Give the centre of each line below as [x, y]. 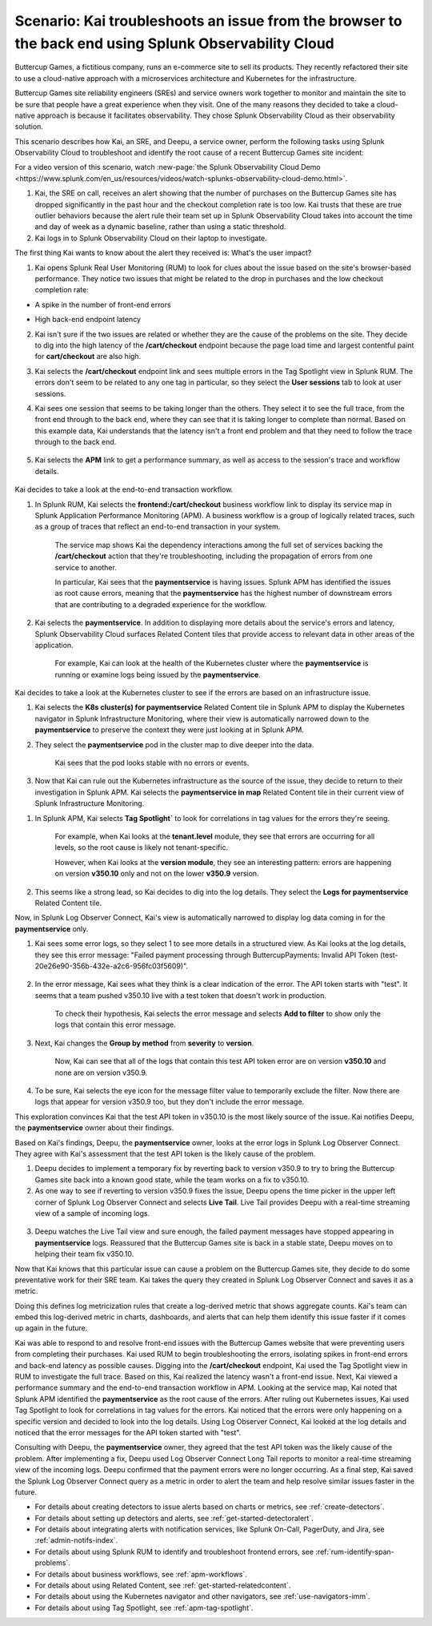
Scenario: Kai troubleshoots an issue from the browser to [209, 21]
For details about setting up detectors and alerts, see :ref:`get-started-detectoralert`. [174, 1518]
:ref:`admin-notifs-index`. [76, 1540]
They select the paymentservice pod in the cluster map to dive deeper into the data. [174, 744]
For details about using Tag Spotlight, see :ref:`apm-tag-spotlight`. [144, 1608]
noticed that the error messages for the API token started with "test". [128, 1432]
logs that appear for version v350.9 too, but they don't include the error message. [170, 1102]
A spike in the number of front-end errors [103, 304]
